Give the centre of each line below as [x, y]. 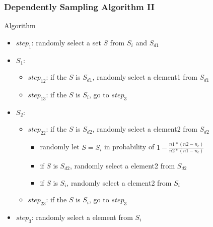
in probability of [129, 147]
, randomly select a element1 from [145, 77]
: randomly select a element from [82, 217]
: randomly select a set [66, 42]
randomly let [60, 147]
